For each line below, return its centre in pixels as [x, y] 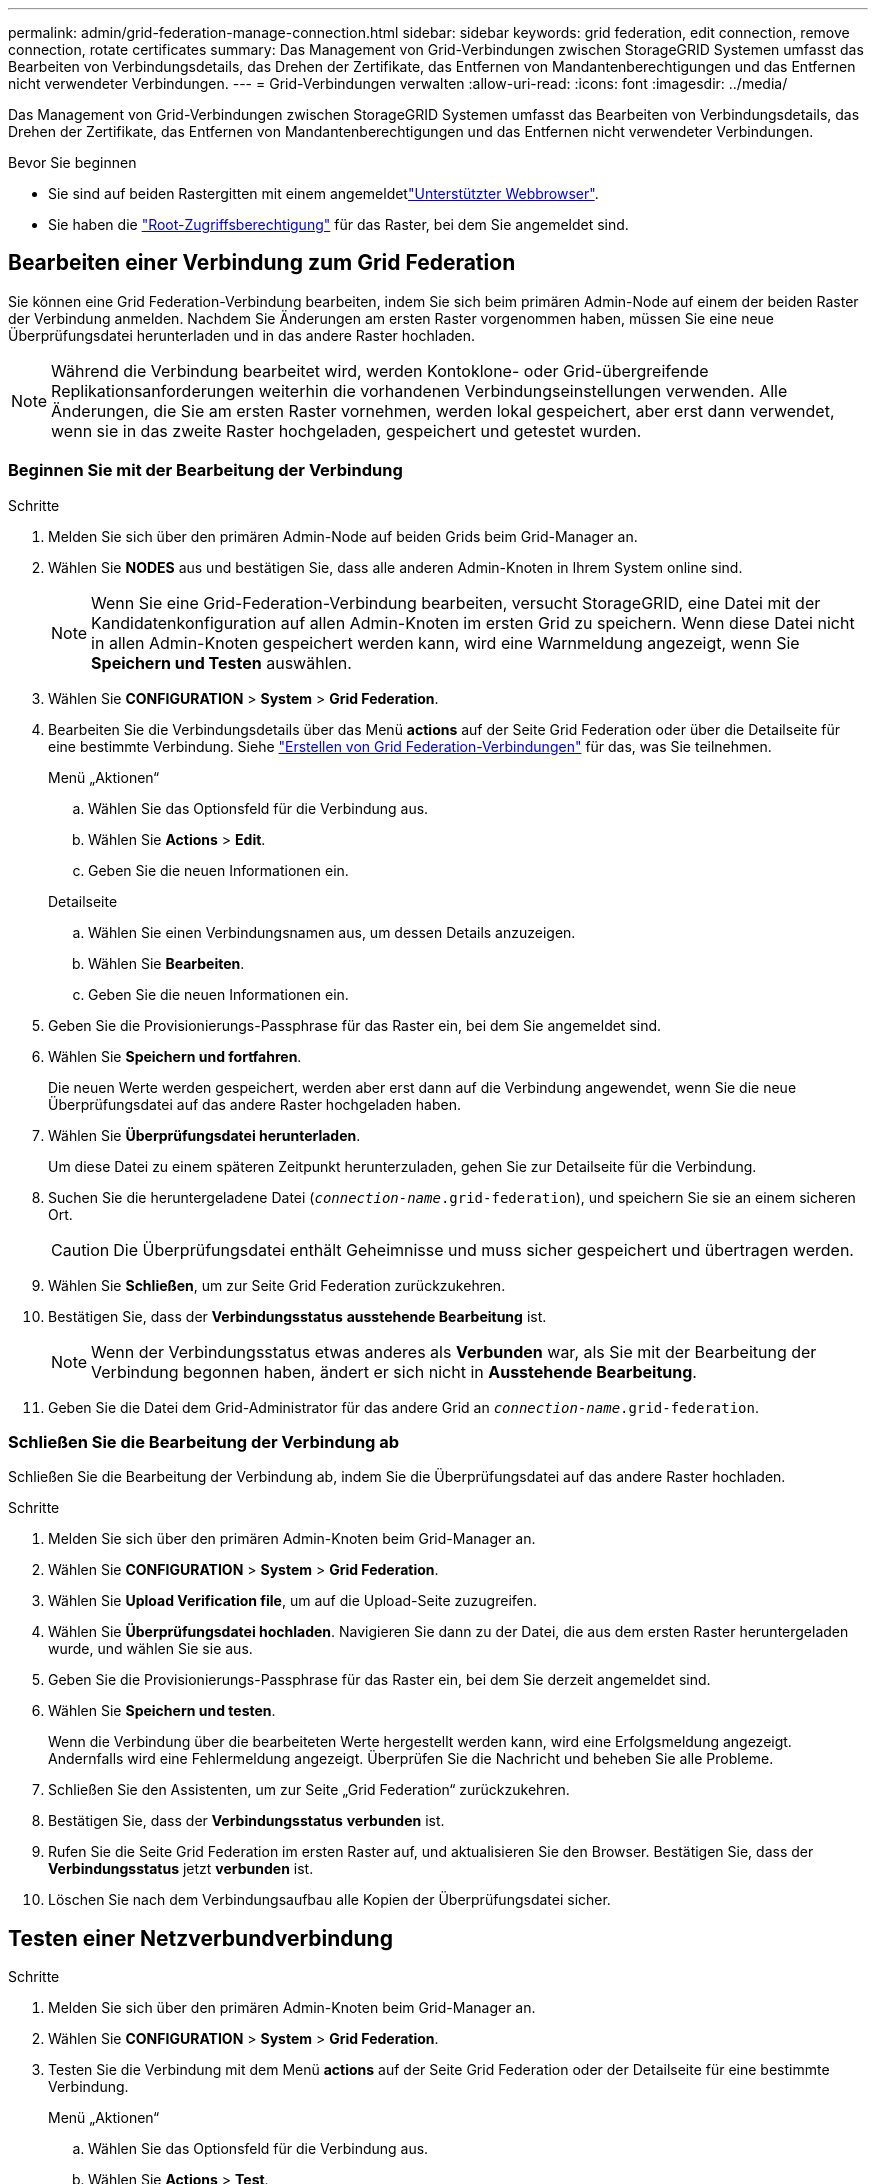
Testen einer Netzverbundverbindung [200, 1938]
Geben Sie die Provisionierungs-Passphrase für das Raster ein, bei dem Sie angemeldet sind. [355, 1025]
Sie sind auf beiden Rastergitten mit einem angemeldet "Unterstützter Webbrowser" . [323, 193]
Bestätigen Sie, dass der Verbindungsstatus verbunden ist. [246, 1821]
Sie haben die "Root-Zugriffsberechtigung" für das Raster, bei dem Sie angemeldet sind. [338, 224]
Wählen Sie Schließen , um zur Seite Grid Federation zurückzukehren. [277, 1285]
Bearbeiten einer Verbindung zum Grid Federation [262, 263]
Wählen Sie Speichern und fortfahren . [175, 1056]
